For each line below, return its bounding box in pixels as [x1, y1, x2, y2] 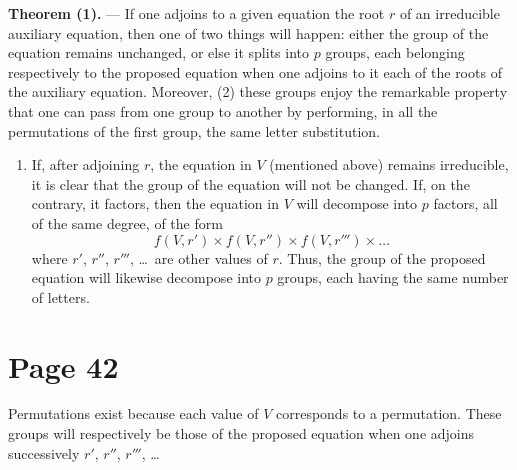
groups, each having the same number [277, 267, 509, 288]
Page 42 [8, 345, 119, 386]
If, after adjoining [31, 154, 140, 175]
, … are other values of [129, 247, 268, 268]
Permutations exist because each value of [8, 403, 259, 424]
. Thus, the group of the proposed [278, 247, 486, 268]
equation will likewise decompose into [31, 267, 261, 288]
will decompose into [296, 193, 418, 214]
